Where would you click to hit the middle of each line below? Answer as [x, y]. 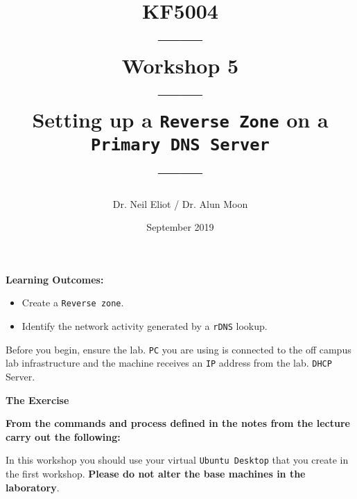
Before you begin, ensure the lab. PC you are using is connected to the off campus [178, 349]
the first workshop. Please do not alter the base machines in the [156, 473]
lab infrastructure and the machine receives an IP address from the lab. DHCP [169, 363]
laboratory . [33, 487]
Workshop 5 [180, 65]
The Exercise [37, 400]
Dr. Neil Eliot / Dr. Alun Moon [180, 203]
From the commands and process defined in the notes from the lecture [178, 423]
